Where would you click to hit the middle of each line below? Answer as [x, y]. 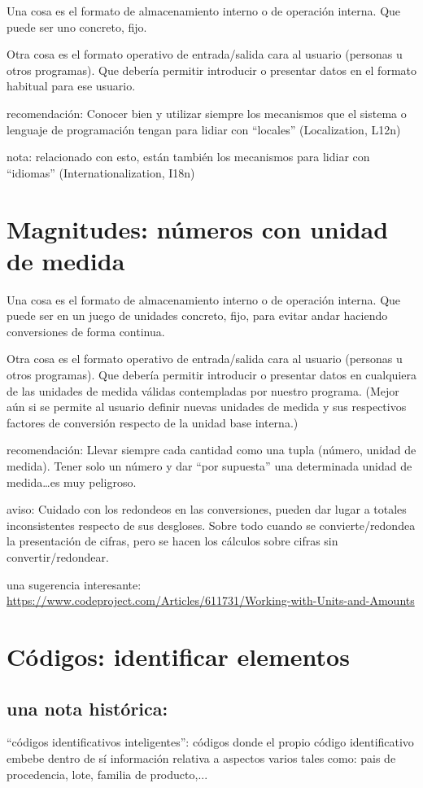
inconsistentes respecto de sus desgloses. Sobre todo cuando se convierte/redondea [211, 525]
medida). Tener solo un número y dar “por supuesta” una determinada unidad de [209, 466]
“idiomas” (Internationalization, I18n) [101, 172]
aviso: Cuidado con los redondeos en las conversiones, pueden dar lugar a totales [207, 509]
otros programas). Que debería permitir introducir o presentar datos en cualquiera [211, 375]
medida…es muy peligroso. [72, 482]
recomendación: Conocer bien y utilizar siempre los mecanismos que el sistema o [207, 113]
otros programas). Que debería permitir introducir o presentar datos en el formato [211, 70]
